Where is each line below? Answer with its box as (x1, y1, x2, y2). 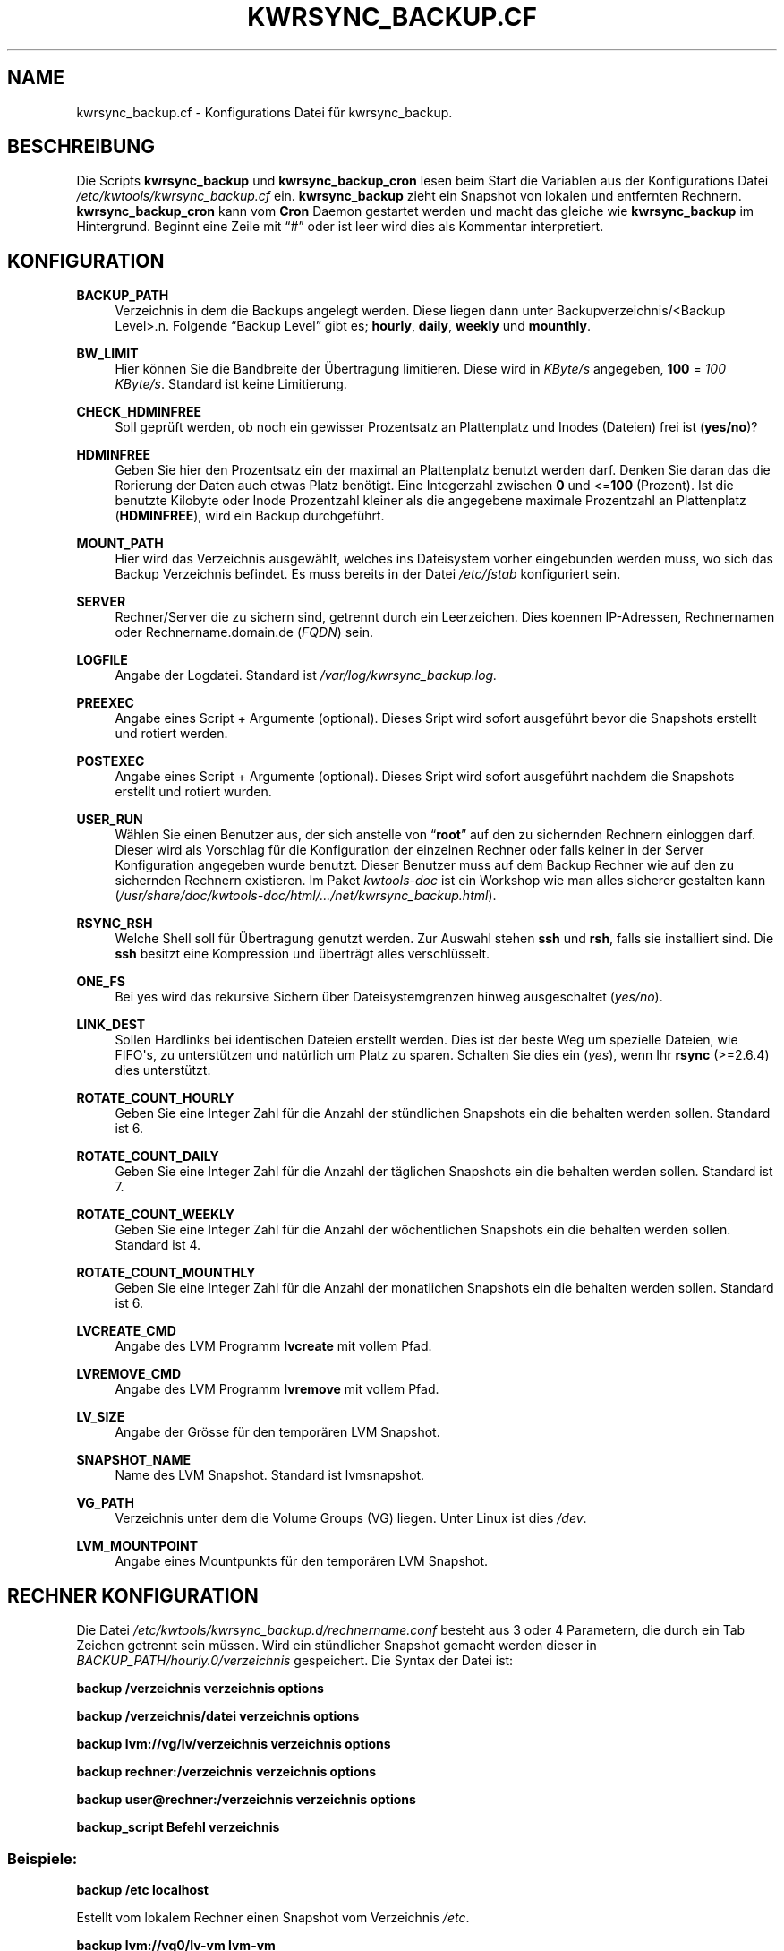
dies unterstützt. (115, 1062, 211, 1079)
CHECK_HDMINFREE (76, 404, 201, 420)
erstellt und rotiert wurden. (115, 784, 272, 800)
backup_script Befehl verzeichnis (76, 1819, 280, 1835)
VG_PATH (76, 1495, 134, 1511)
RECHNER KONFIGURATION (7, 1584, 259, 1607)
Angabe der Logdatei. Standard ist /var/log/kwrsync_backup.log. (115, 667, 498, 683)
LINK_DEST (76, 1017, 146, 1033)
